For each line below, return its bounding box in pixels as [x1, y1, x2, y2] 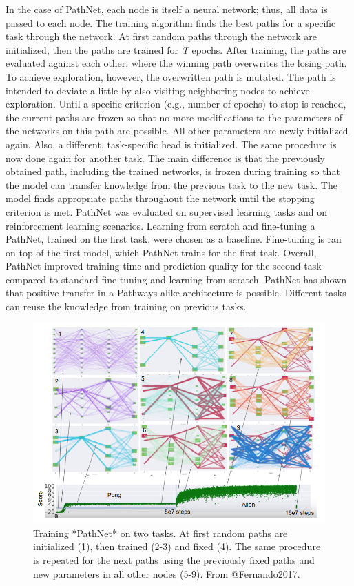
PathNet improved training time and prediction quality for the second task [6, 259, 322, 273]
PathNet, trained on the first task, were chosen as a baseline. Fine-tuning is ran [6, 232, 342, 246]
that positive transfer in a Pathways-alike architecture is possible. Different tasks [6, 285, 346, 300]
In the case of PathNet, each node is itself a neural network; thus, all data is [6, 2, 328, 16]
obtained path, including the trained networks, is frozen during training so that [6, 164, 340, 179]
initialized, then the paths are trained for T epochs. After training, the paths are [6, 42, 346, 57]
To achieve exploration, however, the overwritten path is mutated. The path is [6, 69, 336, 83]
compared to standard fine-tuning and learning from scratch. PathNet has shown [6, 272, 347, 286]
